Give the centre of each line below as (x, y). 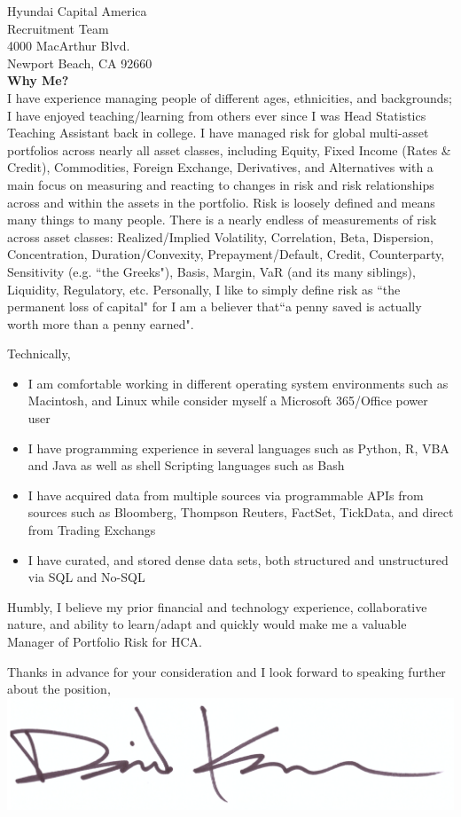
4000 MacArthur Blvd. (69, 46)
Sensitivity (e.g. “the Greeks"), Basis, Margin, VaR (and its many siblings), (211, 271)
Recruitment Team (58, 28)
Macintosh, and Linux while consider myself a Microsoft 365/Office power (228, 401)
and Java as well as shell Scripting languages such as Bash (186, 465)
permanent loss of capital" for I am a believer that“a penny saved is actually (215, 306)
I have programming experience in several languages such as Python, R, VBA (238, 448)
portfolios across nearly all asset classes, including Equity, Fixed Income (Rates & (229, 149)
